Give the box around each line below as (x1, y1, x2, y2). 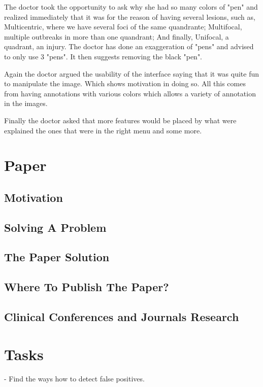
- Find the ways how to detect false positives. (4, 373, 145, 383)
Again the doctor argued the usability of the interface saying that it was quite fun (4, 68, 259, 79)
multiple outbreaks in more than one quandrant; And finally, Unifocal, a (4, 31, 229, 42)
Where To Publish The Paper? (4, 279, 169, 295)
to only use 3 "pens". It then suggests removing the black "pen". (4, 51, 203, 61)
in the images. (4, 98, 48, 109)
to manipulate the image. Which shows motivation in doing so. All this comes (4, 78, 246, 89)
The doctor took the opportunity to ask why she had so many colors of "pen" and (4, 2, 258, 12)
